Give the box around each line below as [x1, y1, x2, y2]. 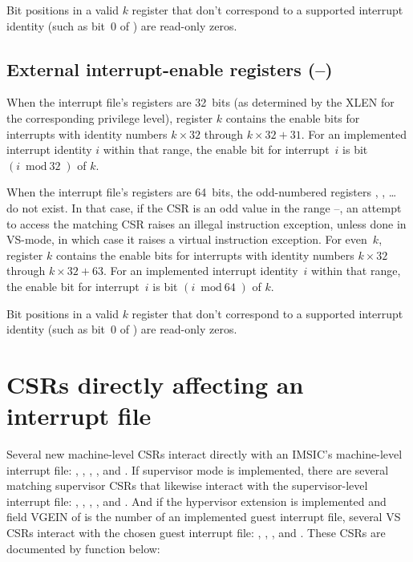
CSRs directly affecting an [6, 367, 304, 400]
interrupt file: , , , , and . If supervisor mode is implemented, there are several [6, 461, 389, 478]
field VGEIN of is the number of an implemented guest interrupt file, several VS [6, 508, 401, 525]
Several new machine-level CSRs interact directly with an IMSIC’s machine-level [6, 446, 403, 463]
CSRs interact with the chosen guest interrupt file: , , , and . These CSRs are [6, 524, 386, 540]
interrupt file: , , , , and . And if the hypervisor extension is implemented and [6, 492, 387, 509]
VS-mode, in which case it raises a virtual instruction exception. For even [6, 231, 367, 248]
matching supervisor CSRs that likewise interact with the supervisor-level [6, 477, 368, 494]
